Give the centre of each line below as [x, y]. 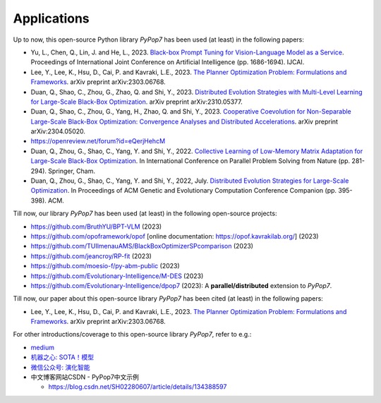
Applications [51, 18]
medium [42, 347]
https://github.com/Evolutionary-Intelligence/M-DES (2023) [117, 276]
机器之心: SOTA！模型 [62, 357]
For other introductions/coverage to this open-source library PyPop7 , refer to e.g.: [132, 335]
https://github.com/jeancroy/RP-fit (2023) [91, 256]
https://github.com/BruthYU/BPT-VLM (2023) [96, 227]
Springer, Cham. [72, 171]
